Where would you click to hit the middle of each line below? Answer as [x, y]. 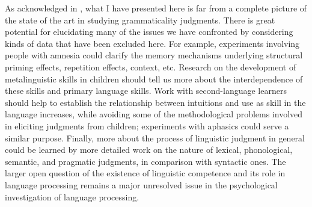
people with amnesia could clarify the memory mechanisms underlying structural [154, 55]
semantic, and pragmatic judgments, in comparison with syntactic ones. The [145, 161]
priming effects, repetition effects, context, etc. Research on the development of [151, 66]
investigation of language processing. [72, 196]
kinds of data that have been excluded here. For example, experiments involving [152, 43]
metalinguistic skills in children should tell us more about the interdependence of [154, 79]
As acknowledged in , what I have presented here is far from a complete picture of [156, 8]
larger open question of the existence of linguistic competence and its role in [145, 173]
